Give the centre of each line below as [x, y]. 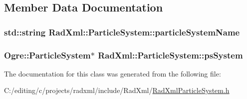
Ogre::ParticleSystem [47, 55]
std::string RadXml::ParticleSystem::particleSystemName [122, 32]
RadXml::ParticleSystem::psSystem [170, 55]
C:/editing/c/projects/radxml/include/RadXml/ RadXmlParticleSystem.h [117, 90]
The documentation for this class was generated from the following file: [113, 73]
